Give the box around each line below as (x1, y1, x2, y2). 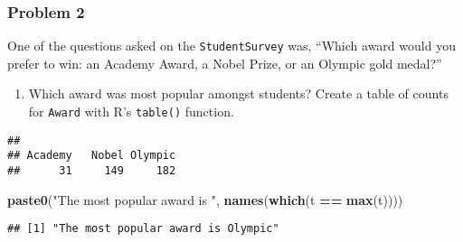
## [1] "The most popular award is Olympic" (7, 222, 279, 236)
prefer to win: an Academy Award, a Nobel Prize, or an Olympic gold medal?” (7, 53, 442, 72)
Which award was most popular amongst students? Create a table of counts (28, 84, 449, 103)
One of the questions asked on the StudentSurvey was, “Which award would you (7, 36, 456, 55)
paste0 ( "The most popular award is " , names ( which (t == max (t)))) (7, 190, 403, 209)
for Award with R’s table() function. (28, 102, 234, 121)
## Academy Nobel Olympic (7, 149, 176, 163)
